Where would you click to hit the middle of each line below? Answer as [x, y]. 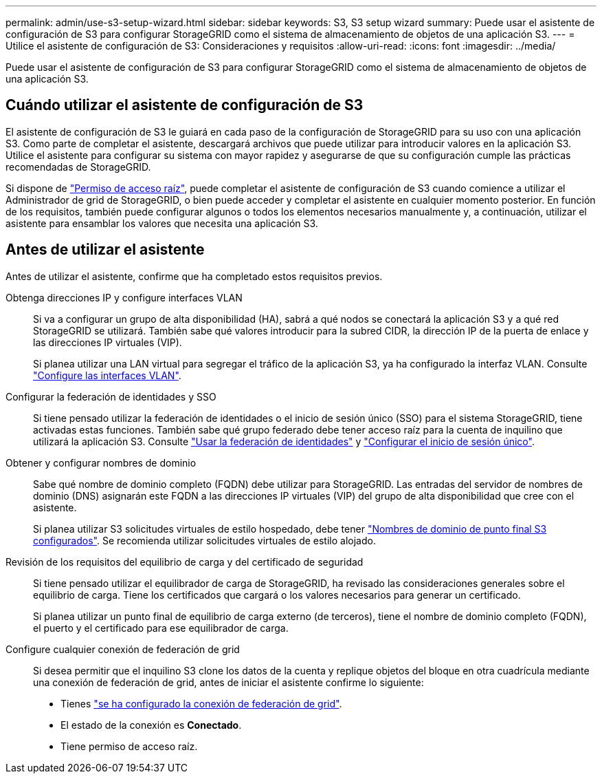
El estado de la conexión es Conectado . [151, 725]
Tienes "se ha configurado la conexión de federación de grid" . [201, 703]
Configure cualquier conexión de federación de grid [123, 649]
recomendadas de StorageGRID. [78, 167]
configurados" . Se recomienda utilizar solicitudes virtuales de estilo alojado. [204, 540]
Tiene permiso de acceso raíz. [129, 746]
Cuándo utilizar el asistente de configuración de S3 [185, 105]
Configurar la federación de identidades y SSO [111, 396]
